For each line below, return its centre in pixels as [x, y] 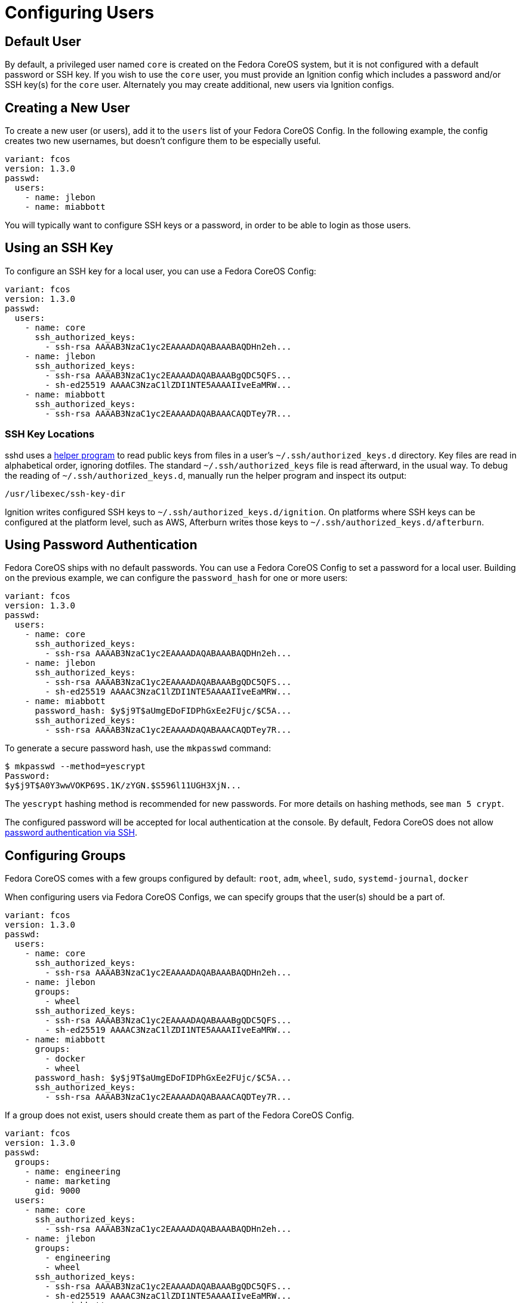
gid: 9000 [58, 1191]
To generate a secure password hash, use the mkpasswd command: [138, 748]
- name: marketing [68, 1181]
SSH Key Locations [50, 434]
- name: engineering [73, 1172]
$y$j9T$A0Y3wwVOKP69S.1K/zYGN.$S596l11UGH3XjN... [123, 786]
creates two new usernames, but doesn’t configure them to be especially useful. [163, 141]
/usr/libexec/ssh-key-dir [65, 493]
